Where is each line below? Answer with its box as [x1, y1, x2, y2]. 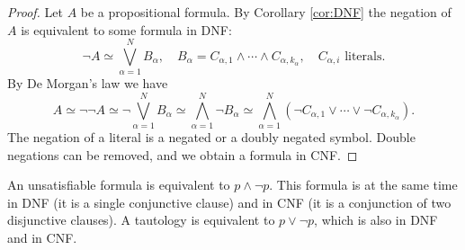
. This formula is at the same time [269, 175, 458, 194]
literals [344, 49, 382, 63]
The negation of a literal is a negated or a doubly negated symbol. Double [7, 128, 416, 147]
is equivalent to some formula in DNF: [21, 20, 232, 39]
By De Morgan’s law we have [7, 74, 168, 93]
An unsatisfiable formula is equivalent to [7, 175, 230, 194]
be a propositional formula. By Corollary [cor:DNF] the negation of [80, 3, 452, 21]
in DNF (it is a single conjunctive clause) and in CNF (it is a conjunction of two [7, 192, 452, 211]
